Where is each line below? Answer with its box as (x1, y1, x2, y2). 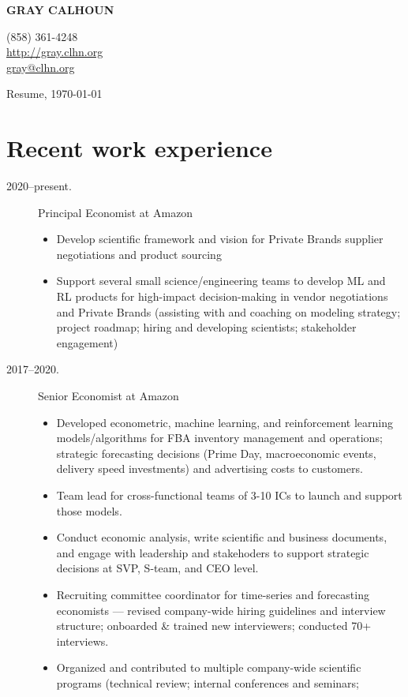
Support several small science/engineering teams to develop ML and (56, 272, 386, 289)
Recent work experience (6, 132, 272, 164)
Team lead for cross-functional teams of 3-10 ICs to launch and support (56, 487, 402, 503)
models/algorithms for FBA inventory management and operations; (56, 429, 383, 446)
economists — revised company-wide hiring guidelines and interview (56, 601, 386, 618)
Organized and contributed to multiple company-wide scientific (56, 659, 361, 676)
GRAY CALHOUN (6, 2, 114, 17)
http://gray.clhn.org (6, 43, 103, 60)
